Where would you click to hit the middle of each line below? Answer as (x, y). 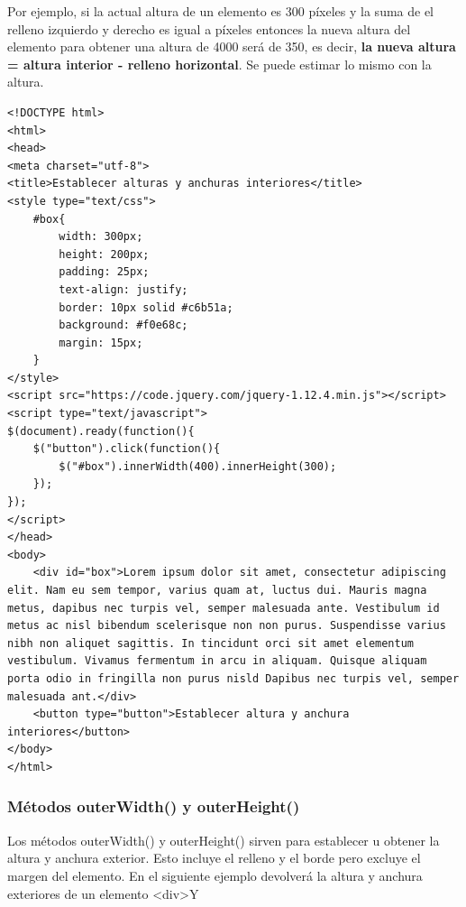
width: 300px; (101, 237)
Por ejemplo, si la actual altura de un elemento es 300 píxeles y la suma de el (221, 11)
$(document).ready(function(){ (101, 431)
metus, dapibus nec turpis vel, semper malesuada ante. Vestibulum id (224, 608)
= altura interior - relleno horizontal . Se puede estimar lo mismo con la (219, 64)
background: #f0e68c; (123, 325)
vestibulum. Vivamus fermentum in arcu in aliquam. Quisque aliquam (217, 661)
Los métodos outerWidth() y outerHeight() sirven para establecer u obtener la (224, 840)
